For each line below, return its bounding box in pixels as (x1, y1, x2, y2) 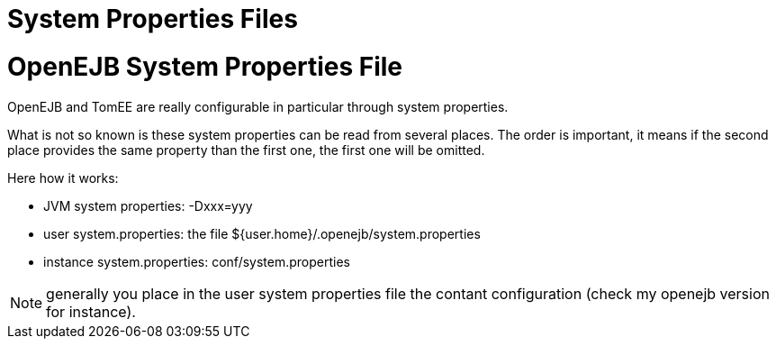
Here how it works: (7, 169, 119, 186)
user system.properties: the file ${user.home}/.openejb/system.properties (43, 225, 481, 241)
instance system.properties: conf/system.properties (43, 253, 350, 269)
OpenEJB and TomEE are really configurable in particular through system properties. (7, 98, 509, 114)
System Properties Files (7, 4, 298, 34)
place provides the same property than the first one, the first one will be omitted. (7, 141, 485, 158)
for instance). (46, 302, 136, 321)
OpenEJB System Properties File (7, 50, 403, 82)
